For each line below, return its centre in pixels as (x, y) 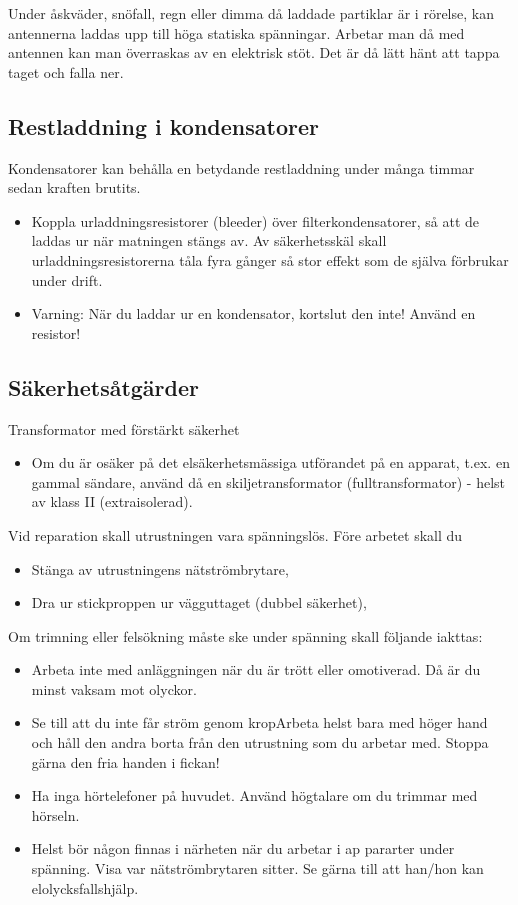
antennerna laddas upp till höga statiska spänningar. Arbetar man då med (236, 32)
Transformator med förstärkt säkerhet (124, 428)
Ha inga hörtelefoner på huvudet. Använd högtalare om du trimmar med (254, 795)
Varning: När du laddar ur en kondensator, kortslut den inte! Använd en (253, 313)
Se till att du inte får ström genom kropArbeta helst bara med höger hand (259, 722)
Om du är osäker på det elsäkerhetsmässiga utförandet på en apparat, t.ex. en (270, 462)
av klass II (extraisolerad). (112, 501)
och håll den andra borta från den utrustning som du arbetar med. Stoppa (260, 742)
